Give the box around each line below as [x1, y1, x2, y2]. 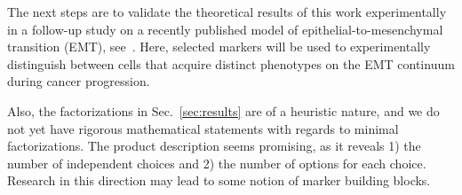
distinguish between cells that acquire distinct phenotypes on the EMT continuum [7, 54, 455, 73]
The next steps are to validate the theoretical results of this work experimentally [7, 3, 447, 20]
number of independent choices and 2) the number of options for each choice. [7, 153, 426, 172]
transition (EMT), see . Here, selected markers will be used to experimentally [7, 37, 431, 56]
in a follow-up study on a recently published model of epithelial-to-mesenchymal [7, 19, 443, 38]
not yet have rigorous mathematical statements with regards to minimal [7, 119, 399, 137]
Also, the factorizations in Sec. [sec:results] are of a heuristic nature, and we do [7, 101, 440, 120]
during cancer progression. [7, 72, 150, 90]
